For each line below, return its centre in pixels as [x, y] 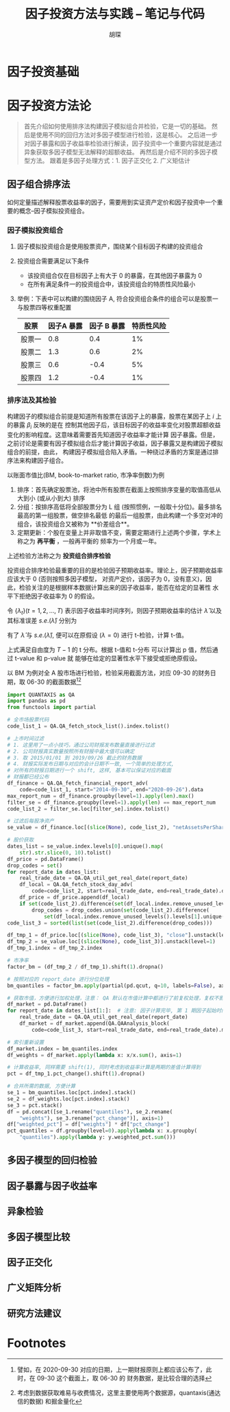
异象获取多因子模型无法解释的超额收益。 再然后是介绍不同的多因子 [118, 152]
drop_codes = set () [35, 866]
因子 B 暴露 [107, 325]
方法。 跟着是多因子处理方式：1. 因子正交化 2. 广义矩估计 [110, 160]
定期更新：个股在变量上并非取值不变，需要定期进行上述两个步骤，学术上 [119, 533]
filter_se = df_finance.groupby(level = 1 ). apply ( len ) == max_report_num [111, 802]
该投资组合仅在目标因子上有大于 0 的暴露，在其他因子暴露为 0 [115, 275]
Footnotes [37, 1343]
